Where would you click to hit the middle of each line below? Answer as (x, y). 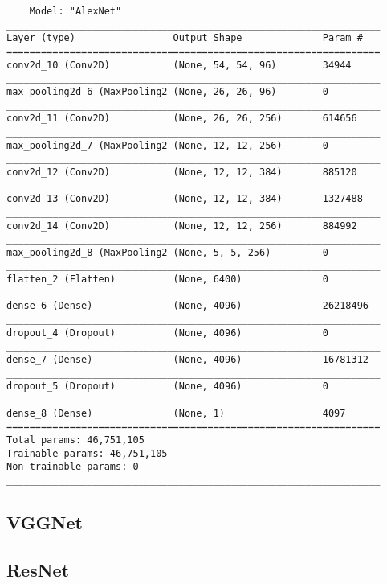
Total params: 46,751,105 (75, 440)
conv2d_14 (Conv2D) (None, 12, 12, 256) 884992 (182, 226)
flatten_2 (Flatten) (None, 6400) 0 (167, 280)
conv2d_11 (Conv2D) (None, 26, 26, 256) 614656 (182, 119)
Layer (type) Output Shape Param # (185, 38)
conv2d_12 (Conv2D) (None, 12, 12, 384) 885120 (182, 172)
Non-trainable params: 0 (73, 467)
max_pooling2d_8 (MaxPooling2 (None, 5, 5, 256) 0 (167, 252)
